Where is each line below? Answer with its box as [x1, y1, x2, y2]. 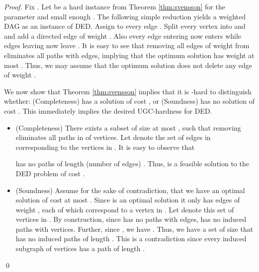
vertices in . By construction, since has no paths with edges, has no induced [15, 214, 247, 224]
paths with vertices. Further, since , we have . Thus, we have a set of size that [15, 223, 254, 234]
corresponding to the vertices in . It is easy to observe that [15, 141, 195, 152]
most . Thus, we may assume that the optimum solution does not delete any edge [4, 60, 252, 70]
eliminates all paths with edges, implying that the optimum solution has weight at [4, 50, 255, 60]
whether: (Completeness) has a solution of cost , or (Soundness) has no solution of [4, 96, 255, 106]
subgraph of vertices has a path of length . [15, 243, 145, 254]
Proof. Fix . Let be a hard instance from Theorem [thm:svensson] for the [4, 1, 225, 11]
